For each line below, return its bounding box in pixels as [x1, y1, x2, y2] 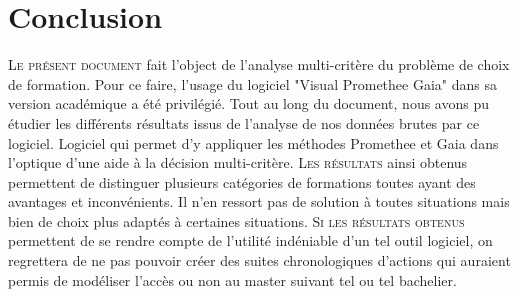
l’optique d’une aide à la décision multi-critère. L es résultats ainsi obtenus [8, 152, 468, 173]
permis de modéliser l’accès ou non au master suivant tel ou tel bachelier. [8, 269, 457, 290]
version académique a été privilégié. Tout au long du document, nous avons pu [8, 93, 489, 114]
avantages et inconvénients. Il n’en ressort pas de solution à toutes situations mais [8, 191, 510, 212]
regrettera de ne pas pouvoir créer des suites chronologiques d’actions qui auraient [8, 250, 511, 271]
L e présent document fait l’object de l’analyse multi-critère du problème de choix [8, 54, 510, 75]
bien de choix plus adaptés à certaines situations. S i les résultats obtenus [8, 210, 465, 231]
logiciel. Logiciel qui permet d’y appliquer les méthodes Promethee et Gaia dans [8, 132, 499, 153]
